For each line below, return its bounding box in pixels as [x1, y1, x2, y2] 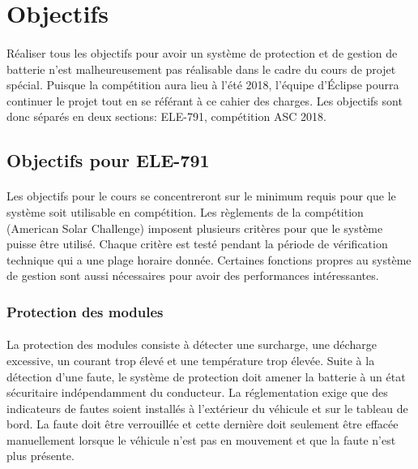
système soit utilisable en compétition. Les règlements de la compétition [6, 203, 364, 220]
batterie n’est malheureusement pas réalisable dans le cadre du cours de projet [6, 60, 396, 77]
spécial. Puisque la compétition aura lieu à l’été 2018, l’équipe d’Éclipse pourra [6, 76, 399, 93]
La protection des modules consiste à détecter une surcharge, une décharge [6, 336, 377, 353]
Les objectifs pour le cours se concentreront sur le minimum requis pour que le [6, 187, 396, 204]
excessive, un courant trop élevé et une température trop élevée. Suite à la [6, 351, 375, 368]
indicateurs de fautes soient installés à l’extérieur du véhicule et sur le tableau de [6, 399, 408, 416]
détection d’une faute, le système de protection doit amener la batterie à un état [6, 368, 406, 385]
